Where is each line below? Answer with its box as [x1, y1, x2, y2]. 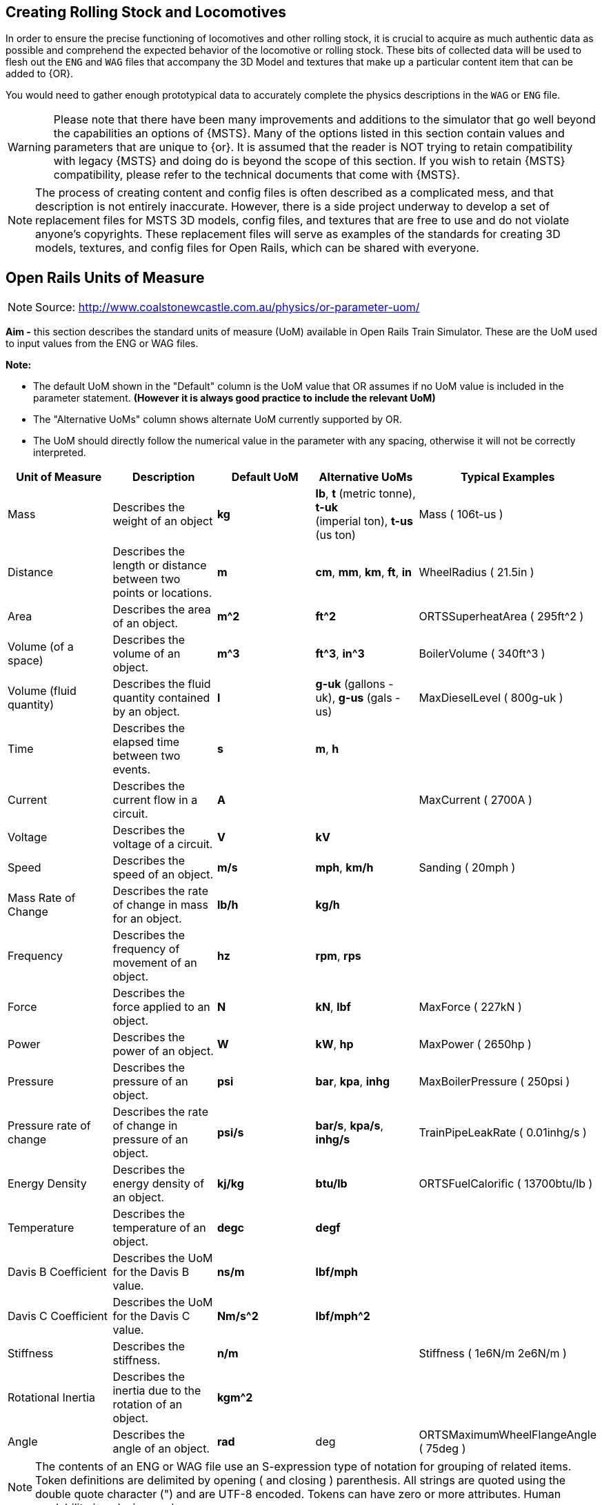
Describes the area [112, 602, 211, 617]
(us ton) [315, 528, 356, 542]
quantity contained [112, 691, 210, 705]
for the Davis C [112, 1309, 190, 1324]
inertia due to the [112, 1384, 201, 1398]
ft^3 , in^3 [315, 647, 365, 661]
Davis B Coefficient [8, 1265, 107, 1279]
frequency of [112, 942, 180, 956]
